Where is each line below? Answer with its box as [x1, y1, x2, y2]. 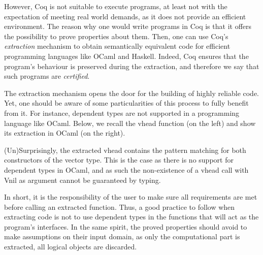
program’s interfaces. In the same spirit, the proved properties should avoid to [4, 221, 247, 232]
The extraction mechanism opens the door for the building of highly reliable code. [4, 87, 259, 98]
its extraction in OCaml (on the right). [4, 127, 125, 138]
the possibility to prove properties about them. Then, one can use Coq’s [4, 30, 228, 41]
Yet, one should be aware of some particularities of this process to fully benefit [4, 98, 249, 108]
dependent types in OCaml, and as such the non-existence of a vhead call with [4, 164, 249, 175]
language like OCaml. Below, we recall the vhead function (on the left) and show [4, 117, 256, 128]
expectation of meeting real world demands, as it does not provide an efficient [4, 11, 246, 21]
